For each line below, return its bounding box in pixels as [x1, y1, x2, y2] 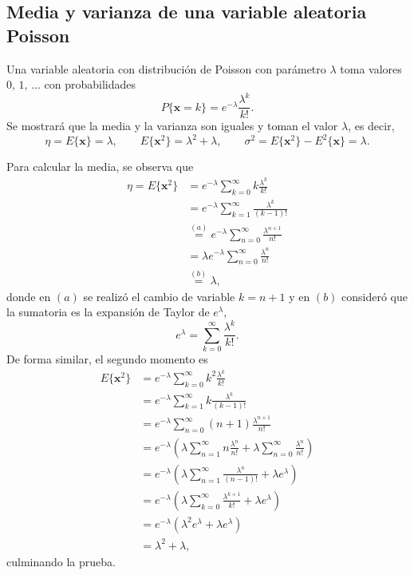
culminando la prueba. [6, 553, 116, 569]
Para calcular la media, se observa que [6, 158, 194, 175]
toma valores [340, 60, 402, 77]
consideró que [341, 287, 408, 304]
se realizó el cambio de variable [83, 287, 235, 304]
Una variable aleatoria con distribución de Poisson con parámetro [6, 60, 326, 77]
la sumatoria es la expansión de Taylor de [6, 303, 210, 320]
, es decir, [348, 117, 395, 134]
